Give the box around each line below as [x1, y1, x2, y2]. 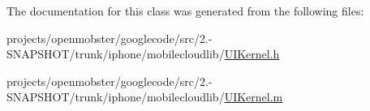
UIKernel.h [224, 45, 280, 62]
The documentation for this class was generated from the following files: [6, 2, 364, 19]
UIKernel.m [224, 88, 283, 105]
